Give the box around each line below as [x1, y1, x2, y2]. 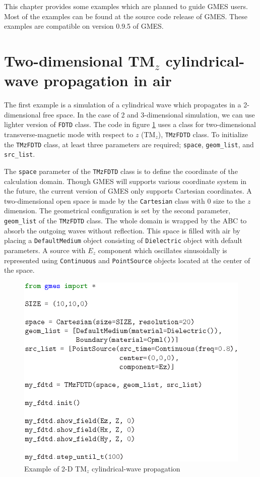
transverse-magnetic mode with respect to [4, 129, 134, 139]
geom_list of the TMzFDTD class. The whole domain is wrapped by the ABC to [4, 215, 247, 225]
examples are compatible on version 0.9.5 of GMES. [4, 21, 164, 31]
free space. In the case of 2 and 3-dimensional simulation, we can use [43, 109, 255, 120]
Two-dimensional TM [4, 50, 155, 71]
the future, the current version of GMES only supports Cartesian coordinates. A [4, 186, 252, 196]
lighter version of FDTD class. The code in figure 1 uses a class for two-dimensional [4, 119, 256, 130]
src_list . [4, 149, 35, 159]
